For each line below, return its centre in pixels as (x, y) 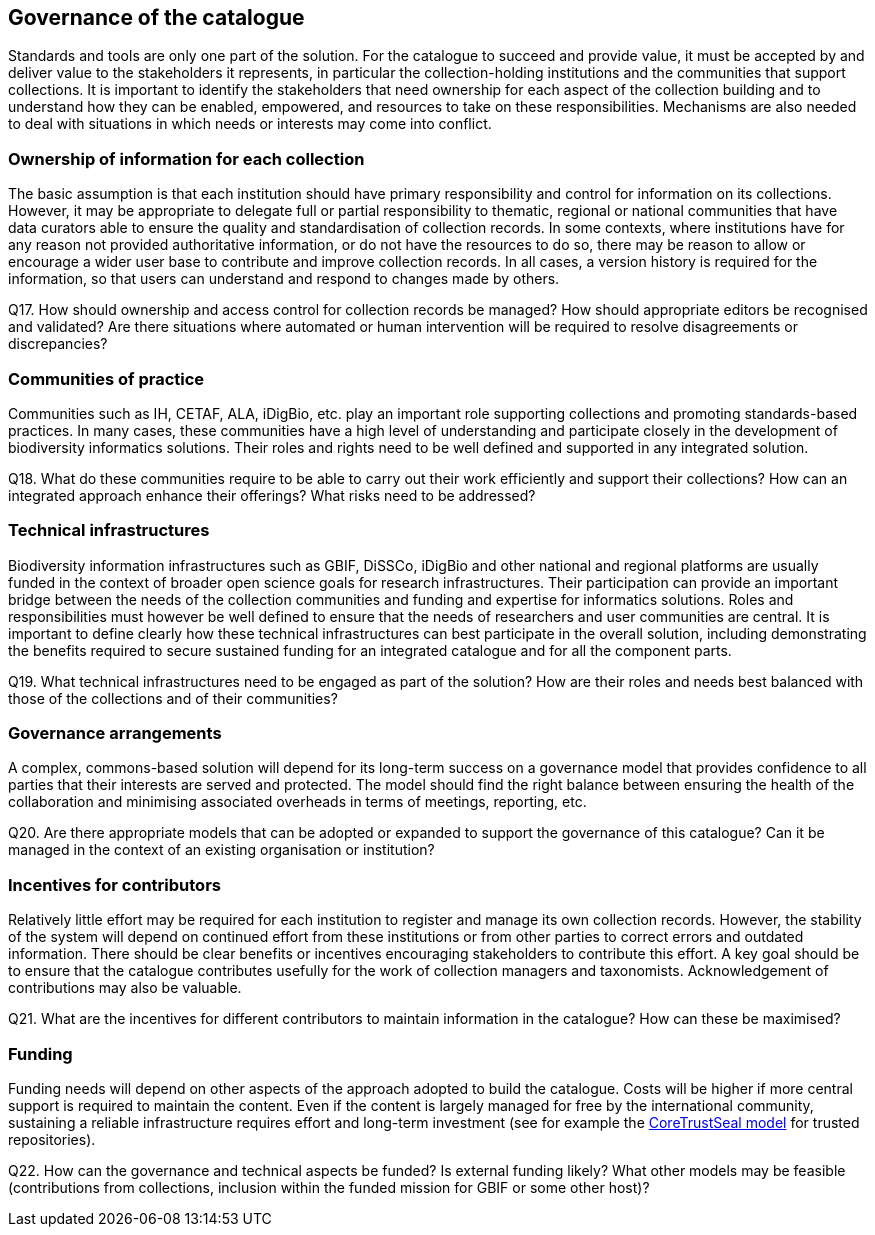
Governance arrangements (115, 733)
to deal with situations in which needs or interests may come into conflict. (250, 124)
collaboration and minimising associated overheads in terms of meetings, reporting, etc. (297, 802)
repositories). (52, 1139)
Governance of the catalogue (156, 17)
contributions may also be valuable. (125, 988)
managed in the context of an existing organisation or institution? (221, 850)
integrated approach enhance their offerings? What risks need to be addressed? (272, 495)
